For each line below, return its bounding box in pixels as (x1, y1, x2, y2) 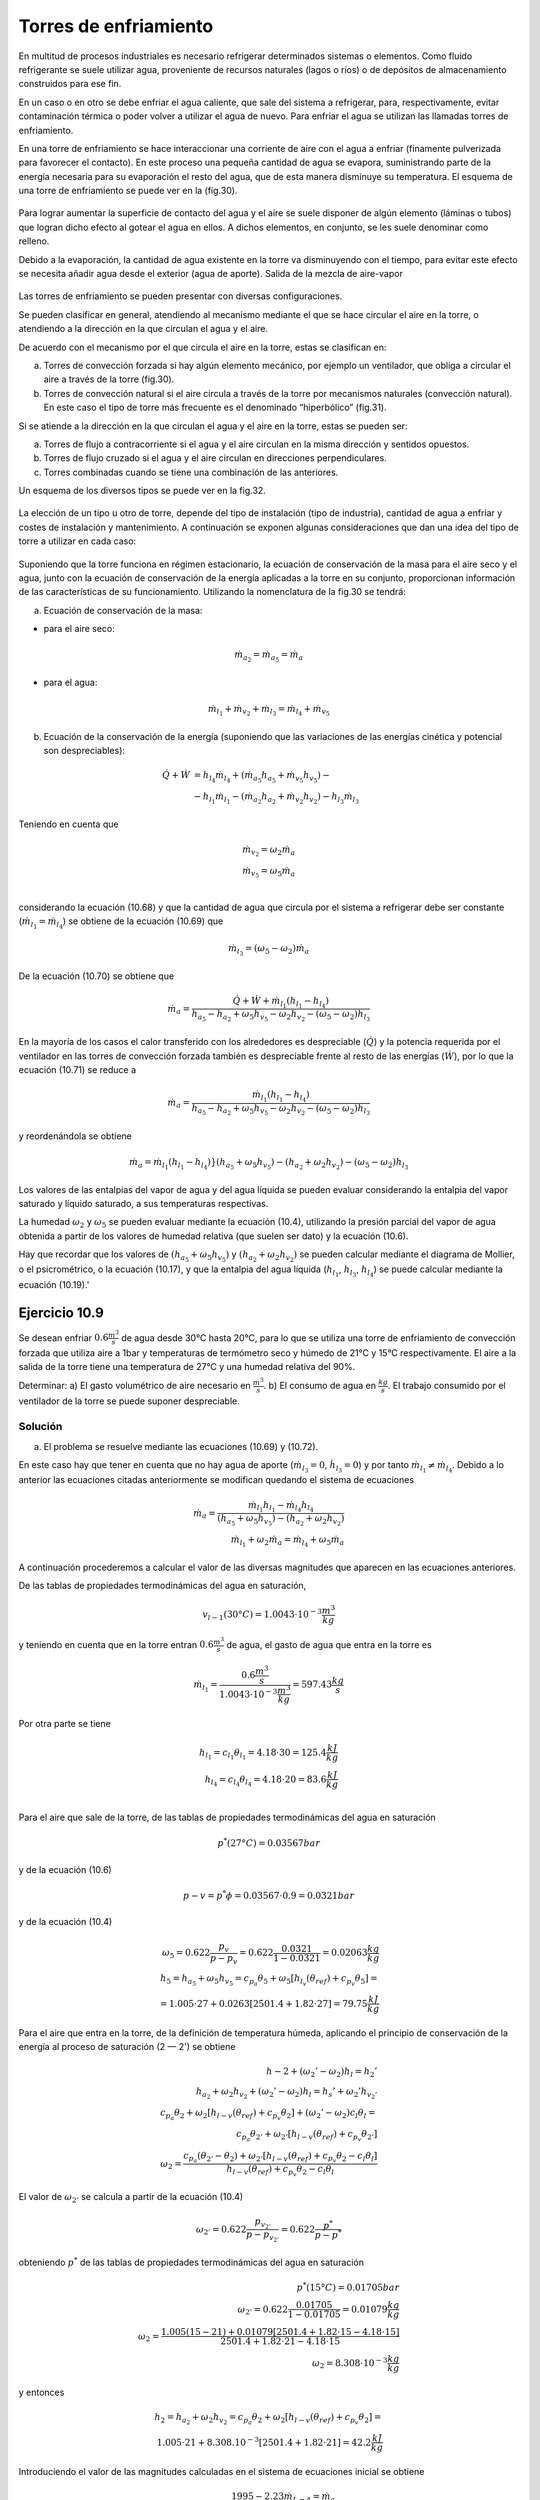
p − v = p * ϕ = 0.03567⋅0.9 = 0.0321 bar (183, 1888, 355, 1901)
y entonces (18, 2386, 65, 2398)
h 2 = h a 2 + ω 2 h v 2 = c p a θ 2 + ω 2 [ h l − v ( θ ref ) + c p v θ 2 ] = (154, 2411, 382, 2427)
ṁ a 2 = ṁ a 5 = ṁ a (233, 649, 304, 664)
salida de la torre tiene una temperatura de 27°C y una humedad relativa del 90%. (18, 1361, 356, 1373)
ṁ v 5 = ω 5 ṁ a (241, 865, 296, 880)
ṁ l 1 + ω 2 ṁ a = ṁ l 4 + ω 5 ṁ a (230, 1533, 345, 1549)
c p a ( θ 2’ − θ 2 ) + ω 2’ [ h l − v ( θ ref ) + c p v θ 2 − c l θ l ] (183, 2150, 378, 2165)
